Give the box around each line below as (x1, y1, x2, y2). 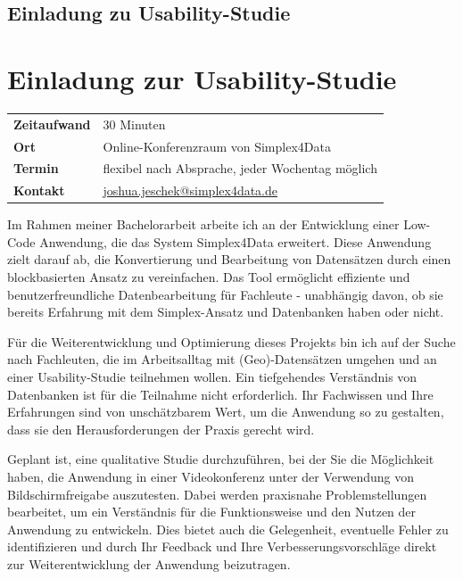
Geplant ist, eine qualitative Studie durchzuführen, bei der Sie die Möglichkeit (7, 450, 434, 468)
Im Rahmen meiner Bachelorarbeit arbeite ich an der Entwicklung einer (7, 215, 400, 234)
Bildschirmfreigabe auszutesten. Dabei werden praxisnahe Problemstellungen (7, 484, 427, 503)
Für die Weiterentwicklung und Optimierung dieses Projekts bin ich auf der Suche (7, 332, 456, 351)
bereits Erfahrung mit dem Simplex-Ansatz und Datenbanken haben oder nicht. (7, 302, 444, 321)
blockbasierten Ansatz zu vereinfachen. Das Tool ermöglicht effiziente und (7, 268, 410, 286)
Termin (13, 159, 59, 178)
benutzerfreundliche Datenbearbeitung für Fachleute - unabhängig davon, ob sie (7, 285, 443, 303)
